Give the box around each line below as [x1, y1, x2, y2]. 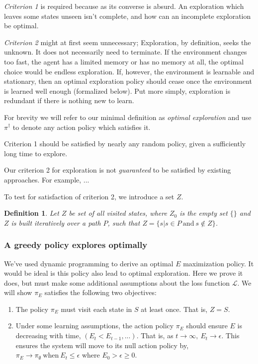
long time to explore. [4, 148, 68, 158]
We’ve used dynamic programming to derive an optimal [4, 258, 173, 268]
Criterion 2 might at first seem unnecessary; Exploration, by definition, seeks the [4, 37, 251, 47]
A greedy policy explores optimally [4, 239, 148, 251]
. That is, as [136, 330, 173, 341]
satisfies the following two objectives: [44, 287, 157, 298]
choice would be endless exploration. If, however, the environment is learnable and [4, 66, 255, 76]
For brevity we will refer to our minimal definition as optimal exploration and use [4, 112, 252, 122]
